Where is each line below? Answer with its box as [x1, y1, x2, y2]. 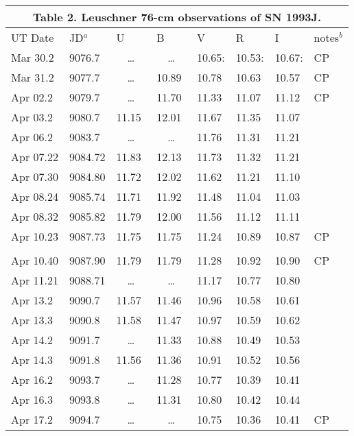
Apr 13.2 [11, 292, 53, 308]
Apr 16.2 [11, 372, 53, 387]
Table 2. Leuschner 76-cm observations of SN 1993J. [32, 9, 322, 25]
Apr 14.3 [11, 352, 53, 367]
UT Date [11, 29, 54, 45]
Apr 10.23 [11, 228, 58, 244]
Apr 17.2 [11, 411, 53, 427]
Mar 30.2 [11, 49, 54, 65]
